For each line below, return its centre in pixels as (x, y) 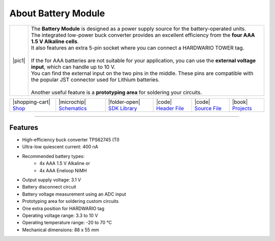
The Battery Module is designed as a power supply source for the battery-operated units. (139, 29)
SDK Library (123, 108)
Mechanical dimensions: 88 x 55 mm (61, 230)
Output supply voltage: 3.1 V (52, 180)
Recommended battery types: (53, 156)
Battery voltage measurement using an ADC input (74, 194)
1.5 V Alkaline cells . (55, 41)
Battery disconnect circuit (49, 187)
